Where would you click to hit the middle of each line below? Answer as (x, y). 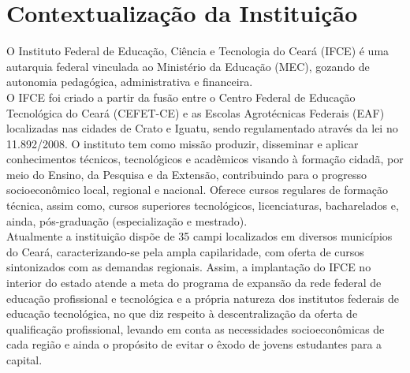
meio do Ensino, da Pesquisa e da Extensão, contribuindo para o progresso (187, 174)
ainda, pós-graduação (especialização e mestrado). (127, 220)
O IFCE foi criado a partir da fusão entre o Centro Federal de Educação (181, 97)
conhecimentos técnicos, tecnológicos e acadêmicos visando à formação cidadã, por (205, 159)
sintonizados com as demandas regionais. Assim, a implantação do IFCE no (189, 267)
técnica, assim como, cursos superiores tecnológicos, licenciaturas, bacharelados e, (203, 205)
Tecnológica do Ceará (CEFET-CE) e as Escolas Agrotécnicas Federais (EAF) (196, 112)
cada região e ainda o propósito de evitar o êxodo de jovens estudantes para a (194, 344)
